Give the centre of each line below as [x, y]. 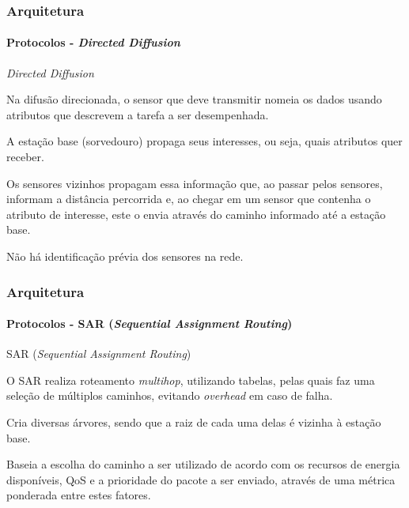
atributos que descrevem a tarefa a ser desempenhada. [138, 114]
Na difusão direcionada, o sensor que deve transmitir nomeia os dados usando [194, 99]
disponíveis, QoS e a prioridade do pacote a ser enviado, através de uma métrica [201, 479]
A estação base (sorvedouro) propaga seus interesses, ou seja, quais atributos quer [204, 141]
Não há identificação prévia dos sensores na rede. [125, 256]
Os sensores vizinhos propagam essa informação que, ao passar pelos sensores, [195, 183]
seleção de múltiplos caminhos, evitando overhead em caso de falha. [170, 395]
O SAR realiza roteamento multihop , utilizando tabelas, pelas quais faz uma [191, 380]
